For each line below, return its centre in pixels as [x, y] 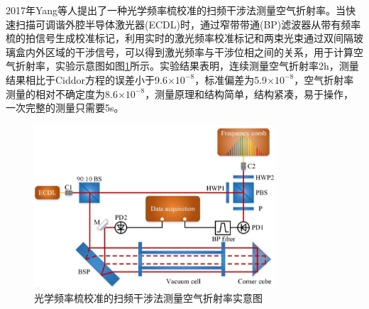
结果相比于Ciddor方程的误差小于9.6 [87, 79]
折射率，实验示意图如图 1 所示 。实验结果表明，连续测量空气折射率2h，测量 [187, 66]
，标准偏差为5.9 [231, 79]
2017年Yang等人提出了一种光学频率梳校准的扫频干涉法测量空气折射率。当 [176, 10]
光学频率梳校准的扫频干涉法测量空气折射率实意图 [148, 298]
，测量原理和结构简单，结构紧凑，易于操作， [249, 93]
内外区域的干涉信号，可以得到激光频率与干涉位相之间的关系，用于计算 [189, 51]
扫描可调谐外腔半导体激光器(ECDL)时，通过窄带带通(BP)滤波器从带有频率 [188, 24]
